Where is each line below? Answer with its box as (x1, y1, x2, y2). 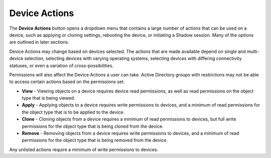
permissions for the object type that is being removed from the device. (22, 137, 168, 143)
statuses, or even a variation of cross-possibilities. (9, 62, 114, 68)
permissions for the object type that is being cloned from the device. (22, 123, 164, 129)
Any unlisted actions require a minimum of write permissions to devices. (9, 146, 159, 152)
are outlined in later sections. (9, 39, 70, 45)
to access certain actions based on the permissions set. (9, 78, 125, 85)
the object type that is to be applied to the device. (22, 109, 125, 115)
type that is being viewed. (22, 95, 75, 101)
